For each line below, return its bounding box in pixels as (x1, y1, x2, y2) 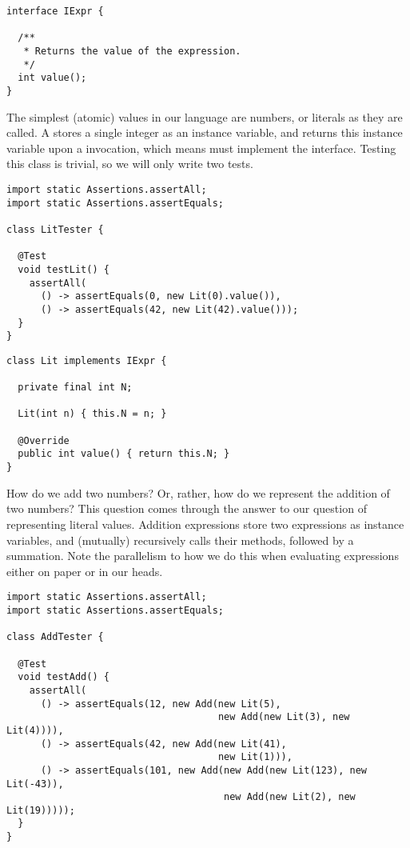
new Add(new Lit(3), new (217, 711, 350, 723)
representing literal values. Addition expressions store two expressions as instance (6, 515, 404, 532)
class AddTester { (6, 631, 104, 643)
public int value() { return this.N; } (18, 448, 230, 460)
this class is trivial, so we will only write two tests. (6, 155, 253, 172)
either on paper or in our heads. (6, 562, 163, 579)
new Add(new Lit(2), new (224, 791, 356, 803)
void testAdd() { (18, 671, 109, 683)
